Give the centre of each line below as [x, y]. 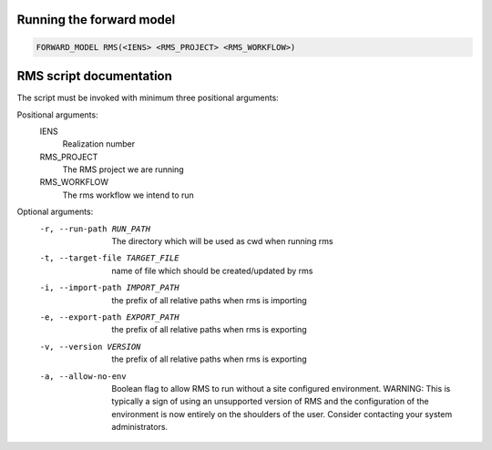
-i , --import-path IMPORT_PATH [109, 288]
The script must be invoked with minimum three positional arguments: [148, 98]
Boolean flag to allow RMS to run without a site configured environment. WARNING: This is [281, 388]
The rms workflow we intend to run [128, 195]
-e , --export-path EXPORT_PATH [109, 317]
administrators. [140, 427]
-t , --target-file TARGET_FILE [109, 258]
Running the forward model [96, 20]
